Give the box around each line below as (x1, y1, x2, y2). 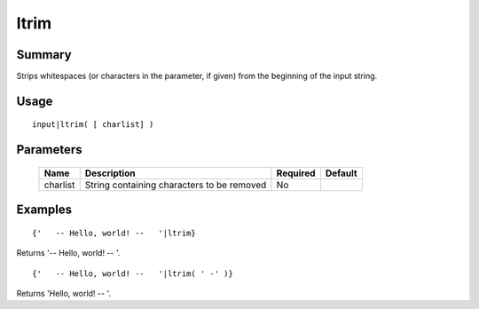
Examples (16, 202, 73, 218)
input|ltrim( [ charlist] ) (32, 120, 154, 130)
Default (325, 167, 358, 179)
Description (84, 167, 136, 179)
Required (276, 167, 316, 179)
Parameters (16, 142, 82, 157)
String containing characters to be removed (84, 178, 267, 191)
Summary (16, 47, 72, 62)
